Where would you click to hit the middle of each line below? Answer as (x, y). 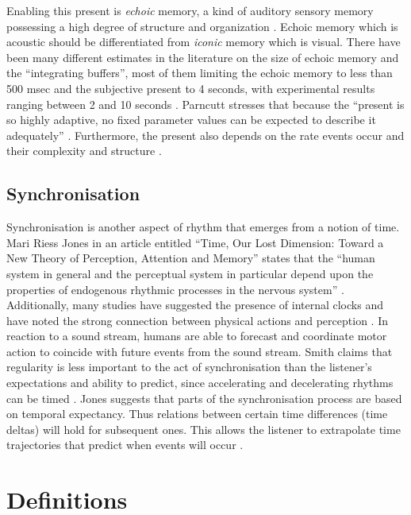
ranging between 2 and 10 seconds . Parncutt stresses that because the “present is (205, 104)
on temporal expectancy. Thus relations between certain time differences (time (197, 414)
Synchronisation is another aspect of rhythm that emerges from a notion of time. (203, 227)
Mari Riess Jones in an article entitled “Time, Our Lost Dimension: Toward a (195, 242)
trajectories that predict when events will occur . (125, 445)
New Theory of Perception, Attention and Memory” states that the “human (191, 258)
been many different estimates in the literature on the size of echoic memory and (203, 57)
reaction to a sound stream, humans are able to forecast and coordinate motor (197, 336)
